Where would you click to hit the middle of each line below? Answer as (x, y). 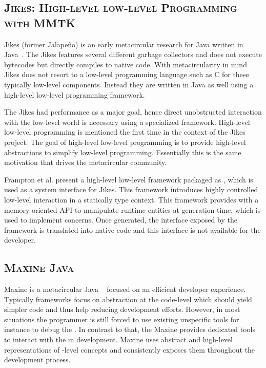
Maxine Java (39, 268)
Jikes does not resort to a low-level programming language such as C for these (127, 74)
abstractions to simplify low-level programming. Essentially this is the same (123, 152)
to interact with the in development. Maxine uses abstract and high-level (118, 339)
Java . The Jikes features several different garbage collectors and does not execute (133, 54)
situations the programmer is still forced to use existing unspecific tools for (122, 319)
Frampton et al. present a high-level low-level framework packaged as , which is (129, 179)
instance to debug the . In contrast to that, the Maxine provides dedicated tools (130, 329)
